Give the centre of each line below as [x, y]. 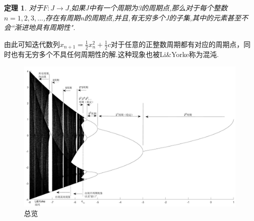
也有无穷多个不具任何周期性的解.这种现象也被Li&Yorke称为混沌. [115, 54]
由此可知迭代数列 [32, 44]
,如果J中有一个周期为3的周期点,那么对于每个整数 [148, 7]
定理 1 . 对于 [23, 7]
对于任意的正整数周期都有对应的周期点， [177, 44]
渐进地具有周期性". [45, 27]
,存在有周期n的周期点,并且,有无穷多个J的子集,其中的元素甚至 [142, 17]
